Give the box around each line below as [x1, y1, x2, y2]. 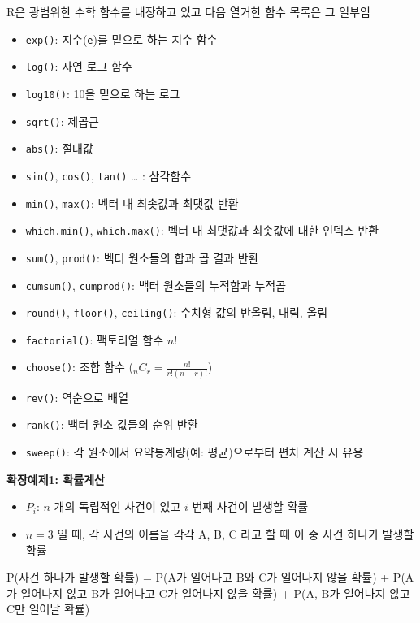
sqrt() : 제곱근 [25, 112, 99, 129]
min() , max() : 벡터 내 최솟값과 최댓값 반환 [25, 194, 239, 211]
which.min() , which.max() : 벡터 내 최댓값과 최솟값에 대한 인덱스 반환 [25, 222, 379, 239]
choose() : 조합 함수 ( [25, 358, 133, 375]
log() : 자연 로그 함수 [25, 58, 132, 75]
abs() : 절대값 [25, 140, 93, 157]
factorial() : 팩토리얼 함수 [25, 331, 164, 348]
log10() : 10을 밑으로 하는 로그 [25, 84, 180, 102]
